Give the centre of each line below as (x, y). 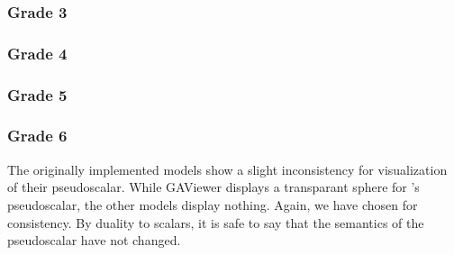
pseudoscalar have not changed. (94, 240)
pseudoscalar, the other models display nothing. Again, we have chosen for (213, 204)
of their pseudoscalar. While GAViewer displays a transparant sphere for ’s (213, 187)
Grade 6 (37, 136)
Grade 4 (37, 53)
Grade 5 (37, 94)
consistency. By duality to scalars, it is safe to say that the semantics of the (216, 222)
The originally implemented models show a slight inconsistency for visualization (227, 169)
